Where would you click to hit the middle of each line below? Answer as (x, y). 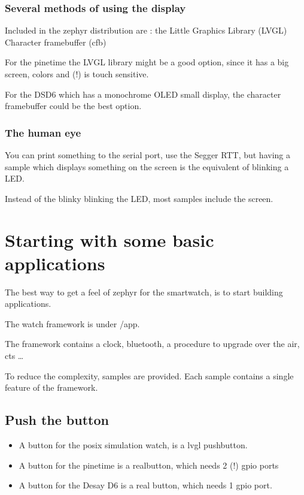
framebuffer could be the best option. (73, 106)
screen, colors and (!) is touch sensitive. (77, 74)
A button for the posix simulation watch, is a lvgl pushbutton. (133, 445)
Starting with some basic (110, 239)
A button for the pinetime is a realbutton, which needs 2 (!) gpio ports (149, 465)
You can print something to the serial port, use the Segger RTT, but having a (148, 155)
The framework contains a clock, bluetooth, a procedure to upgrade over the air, (152, 344)
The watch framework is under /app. (72, 323)
